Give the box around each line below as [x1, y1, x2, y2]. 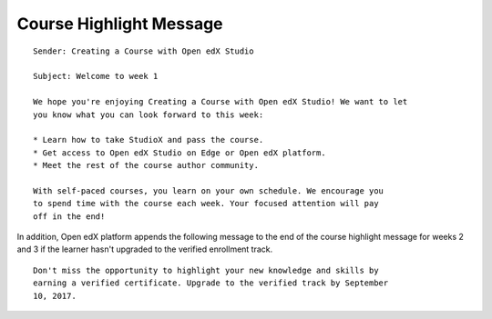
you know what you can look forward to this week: [33, 109, 264, 120]
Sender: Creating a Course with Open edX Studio [33, 45, 254, 56]
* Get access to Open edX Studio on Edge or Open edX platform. [33, 147, 327, 158]
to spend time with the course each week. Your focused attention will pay [33, 198, 379, 209]
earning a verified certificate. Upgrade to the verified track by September [33, 278, 389, 288]
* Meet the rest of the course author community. [33, 160, 260, 171]
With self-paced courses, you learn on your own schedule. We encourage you [33, 185, 384, 195]
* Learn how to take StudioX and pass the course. [33, 135, 264, 145]
